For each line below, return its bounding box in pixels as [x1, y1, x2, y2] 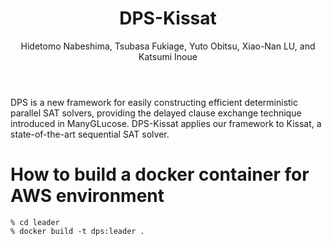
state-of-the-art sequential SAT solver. [10, 128, 170, 140]
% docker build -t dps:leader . [10, 226, 145, 236]
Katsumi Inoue [138, 50, 198, 62]
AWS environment [10, 185, 165, 207]
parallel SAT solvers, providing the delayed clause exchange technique [10, 107, 302, 119]
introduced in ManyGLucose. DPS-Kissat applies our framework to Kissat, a [10, 117, 322, 129]
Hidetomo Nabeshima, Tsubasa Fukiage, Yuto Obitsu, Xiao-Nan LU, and [20, 40, 316, 52]
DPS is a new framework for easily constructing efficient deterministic [10, 96, 298, 108]
